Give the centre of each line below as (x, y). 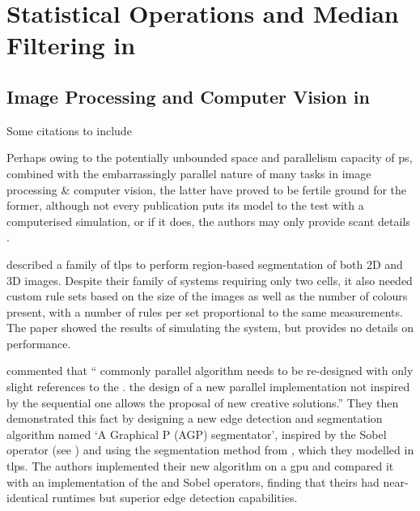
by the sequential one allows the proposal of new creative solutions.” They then (203, 402)
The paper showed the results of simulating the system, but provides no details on (210, 328)
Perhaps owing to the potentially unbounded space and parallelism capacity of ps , (210, 158)
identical (28, 498)
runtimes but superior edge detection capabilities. (175, 498)
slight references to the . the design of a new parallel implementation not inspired (208, 387)
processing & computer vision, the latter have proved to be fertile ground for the (207, 189)
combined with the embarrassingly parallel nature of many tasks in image (189, 173)
